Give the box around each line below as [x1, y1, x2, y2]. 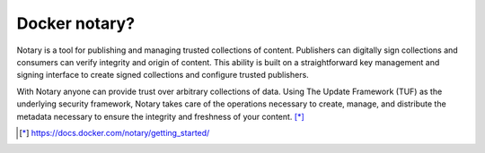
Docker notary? [16, 13, 135, 33]
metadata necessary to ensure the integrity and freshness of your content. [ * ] [16, 111, 304, 122]
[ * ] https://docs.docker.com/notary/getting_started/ [19, 127, 210, 138]
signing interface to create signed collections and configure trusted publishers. [16, 70, 309, 81]
